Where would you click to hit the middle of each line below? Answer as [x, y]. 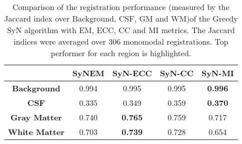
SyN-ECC [132, 73]
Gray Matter [36, 117]
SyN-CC [176, 73]
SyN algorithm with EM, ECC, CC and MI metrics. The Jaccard [121, 30]
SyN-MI [217, 73]
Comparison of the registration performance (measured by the [121, 7]
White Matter [36, 132]
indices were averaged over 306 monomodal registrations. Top [121, 41]
